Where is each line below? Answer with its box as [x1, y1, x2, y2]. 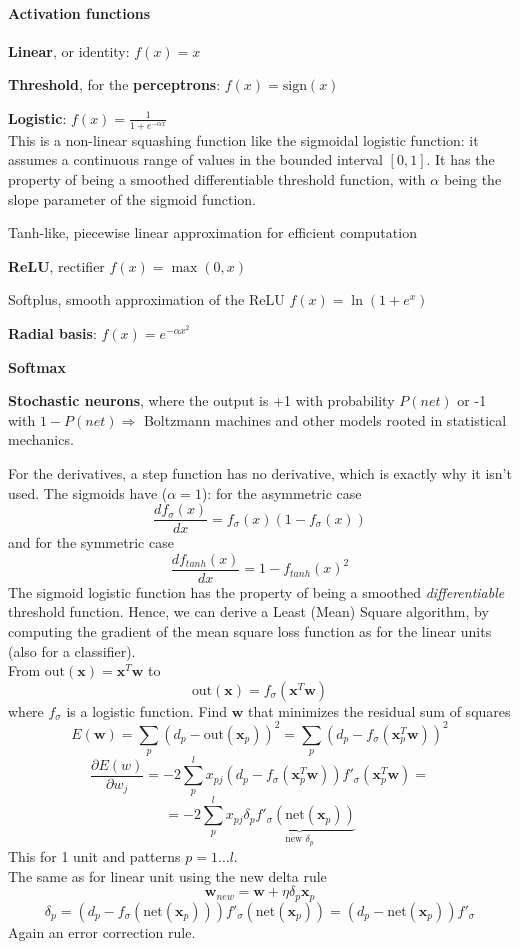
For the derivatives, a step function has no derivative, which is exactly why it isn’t [8, 462, 512, 483]
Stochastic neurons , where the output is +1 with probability [8, 390, 395, 411]
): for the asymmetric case [201, 482, 362, 503]
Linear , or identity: [8, 40, 130, 61]
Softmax [8, 356, 66, 377]
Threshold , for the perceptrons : [8, 74, 221, 95]
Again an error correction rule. [8, 921, 196, 942]
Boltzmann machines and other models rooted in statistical [143, 409, 507, 430]
